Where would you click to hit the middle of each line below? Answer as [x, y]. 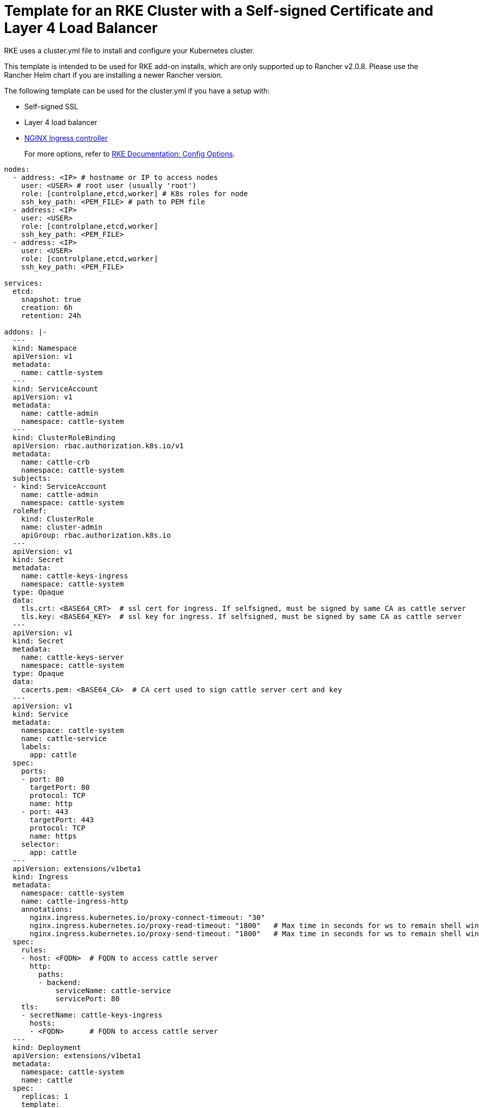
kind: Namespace [45, 348]
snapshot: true [51, 299]
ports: [34, 771]
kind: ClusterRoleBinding [64, 437]
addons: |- [26, 332]
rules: [34, 950]
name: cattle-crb [55, 462]
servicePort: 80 [88, 998]
